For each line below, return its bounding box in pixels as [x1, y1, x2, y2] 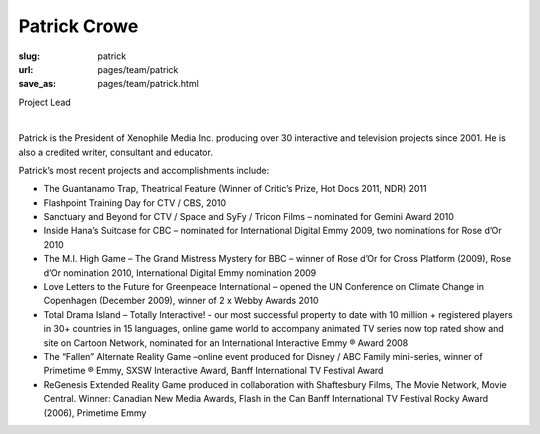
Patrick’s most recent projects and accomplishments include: [18, 164, 270, 176]
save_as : [18, 78, 57, 90]
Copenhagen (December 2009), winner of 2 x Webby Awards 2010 [43, 295, 319, 307]
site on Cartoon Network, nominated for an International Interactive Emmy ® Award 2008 [43, 336, 409, 349]
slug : [18, 50, 40, 62]
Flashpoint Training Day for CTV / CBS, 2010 [43, 196, 227, 209]
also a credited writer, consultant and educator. [18, 146, 214, 158]
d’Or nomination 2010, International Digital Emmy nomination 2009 [43, 266, 317, 279]
